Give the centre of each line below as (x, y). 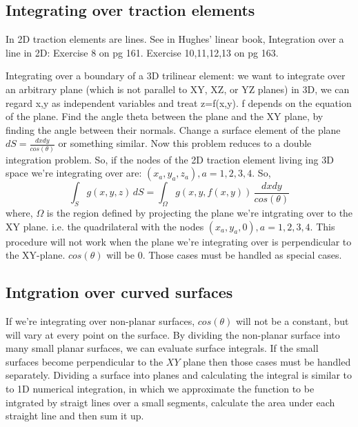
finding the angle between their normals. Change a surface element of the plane (173, 129)
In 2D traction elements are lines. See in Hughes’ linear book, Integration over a (175, 39)
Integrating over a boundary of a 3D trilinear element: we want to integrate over (176, 76)
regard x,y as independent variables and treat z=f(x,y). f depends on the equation (179, 102)
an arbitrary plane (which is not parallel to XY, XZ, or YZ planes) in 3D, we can (178, 89)
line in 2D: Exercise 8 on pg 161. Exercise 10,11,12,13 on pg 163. (142, 52)
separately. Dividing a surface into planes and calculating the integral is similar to (179, 375)
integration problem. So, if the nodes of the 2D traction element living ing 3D (170, 159)
